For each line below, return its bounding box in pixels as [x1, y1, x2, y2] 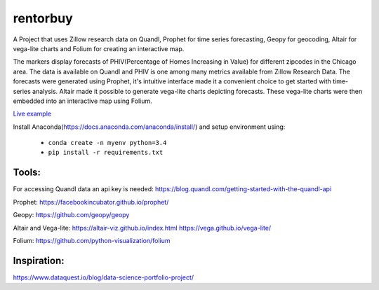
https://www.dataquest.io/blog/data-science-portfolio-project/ [13, 273, 194, 282]
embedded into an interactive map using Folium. [13, 97, 152, 105]
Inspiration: [13, 254, 65, 266]
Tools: [13, 167, 41, 179]
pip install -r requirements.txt [48, 149, 164, 157]
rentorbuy [13, 11, 73, 26]
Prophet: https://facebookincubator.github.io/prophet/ [13, 198, 169, 206]
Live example [13, 109, 52, 118]
